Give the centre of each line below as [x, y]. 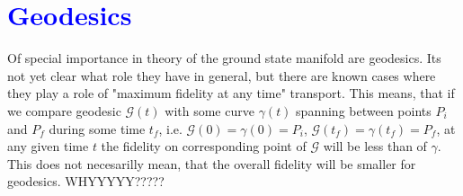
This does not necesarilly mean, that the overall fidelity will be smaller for [212, 163]
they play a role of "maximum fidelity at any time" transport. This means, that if [231, 93]
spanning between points [364, 110]
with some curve [209, 110]
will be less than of [375, 146]
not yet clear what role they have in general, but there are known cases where [222, 75]
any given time [48, 146]
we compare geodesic [64, 110]
